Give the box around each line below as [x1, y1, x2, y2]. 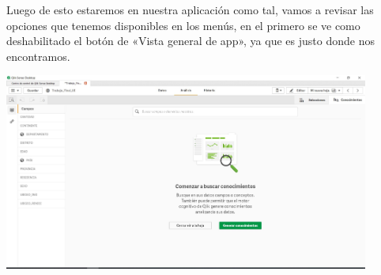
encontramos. [6, 47, 70, 64]
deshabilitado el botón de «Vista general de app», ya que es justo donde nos [6, 32, 375, 49]
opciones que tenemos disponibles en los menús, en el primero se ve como [6, 17, 360, 33]
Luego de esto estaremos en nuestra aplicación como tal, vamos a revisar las [6, 2, 374, 17]
